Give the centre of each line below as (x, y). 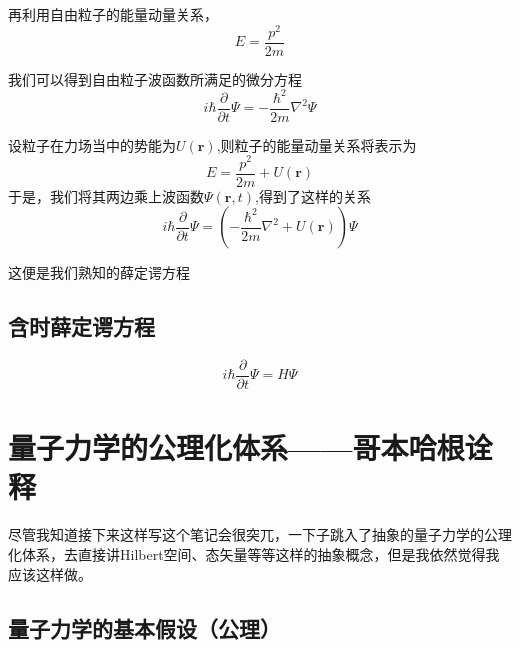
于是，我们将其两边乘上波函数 (106, 195)
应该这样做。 (50, 573)
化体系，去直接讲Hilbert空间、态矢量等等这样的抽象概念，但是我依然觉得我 (254, 553)
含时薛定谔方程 (81, 326)
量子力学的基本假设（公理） (144, 627)
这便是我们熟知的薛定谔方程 (99, 272)
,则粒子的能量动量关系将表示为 (316, 144)
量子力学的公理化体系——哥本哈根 (236, 447)
